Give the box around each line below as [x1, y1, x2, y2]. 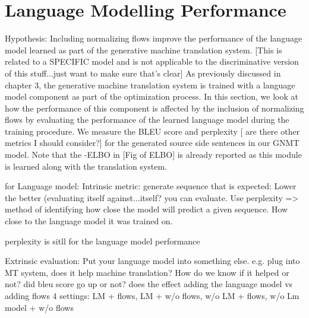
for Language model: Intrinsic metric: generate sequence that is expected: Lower [5, 180, 297, 192]
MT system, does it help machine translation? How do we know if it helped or [5, 266, 289, 278]
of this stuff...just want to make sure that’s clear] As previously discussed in [5, 66, 281, 79]
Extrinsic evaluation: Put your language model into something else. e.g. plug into [5, 255, 300, 267]
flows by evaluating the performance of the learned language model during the [5, 113, 289, 126]
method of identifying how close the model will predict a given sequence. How [5, 203, 288, 215]
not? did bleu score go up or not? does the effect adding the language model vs [5, 278, 293, 290]
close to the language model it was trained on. [5, 215, 173, 227]
